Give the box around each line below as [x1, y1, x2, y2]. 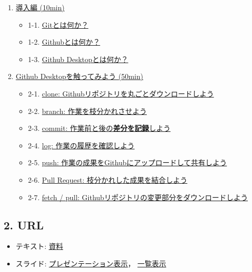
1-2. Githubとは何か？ [28, 36, 101, 47]
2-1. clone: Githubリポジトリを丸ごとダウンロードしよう [28, 88, 214, 99]
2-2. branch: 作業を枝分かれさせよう [28, 105, 147, 116]
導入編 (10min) [15, 2, 65, 12]
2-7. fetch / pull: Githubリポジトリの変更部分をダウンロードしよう [28, 191, 248, 202]
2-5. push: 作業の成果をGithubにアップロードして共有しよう [28, 157, 227, 168]
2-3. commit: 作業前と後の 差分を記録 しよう [28, 123, 171, 133]
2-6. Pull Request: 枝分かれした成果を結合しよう [28, 174, 188, 185]
